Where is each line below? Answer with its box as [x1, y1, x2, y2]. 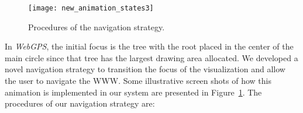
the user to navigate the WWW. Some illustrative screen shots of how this [5, 75, 271, 87]
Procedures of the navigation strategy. [28, 20, 165, 33]
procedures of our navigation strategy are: [5, 97, 155, 110]
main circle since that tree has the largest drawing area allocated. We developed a [5, 51, 298, 63]
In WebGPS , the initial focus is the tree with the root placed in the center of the [5, 40, 294, 52]
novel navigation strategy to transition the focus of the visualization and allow [5, 63, 285, 75]
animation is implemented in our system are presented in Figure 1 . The [5, 86, 262, 98]
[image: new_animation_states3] [28, 4, 154, 12]
